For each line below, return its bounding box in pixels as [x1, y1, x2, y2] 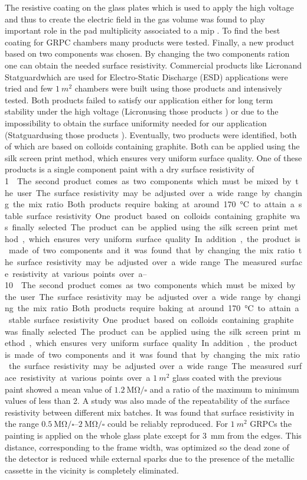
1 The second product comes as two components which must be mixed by [5, 174, 292, 187]
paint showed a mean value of [5, 383, 112, 395]
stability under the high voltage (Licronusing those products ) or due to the [5, 105, 279, 117]
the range [5, 417, 39, 430]
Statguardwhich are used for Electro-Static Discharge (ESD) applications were [5, 70, 288, 83]
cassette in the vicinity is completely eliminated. [5, 463, 179, 476]
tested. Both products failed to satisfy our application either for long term [5, 93, 273, 106]
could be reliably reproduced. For [107, 417, 228, 430]
